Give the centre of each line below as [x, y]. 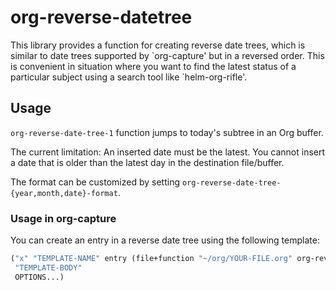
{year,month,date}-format [64, 193]
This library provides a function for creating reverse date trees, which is [158, 45]
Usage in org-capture [63, 218]
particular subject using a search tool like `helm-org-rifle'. [129, 77]
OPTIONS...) [39, 277]
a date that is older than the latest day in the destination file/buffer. [147, 162]
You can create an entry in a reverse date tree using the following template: [165, 240]
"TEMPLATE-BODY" [48, 267]
